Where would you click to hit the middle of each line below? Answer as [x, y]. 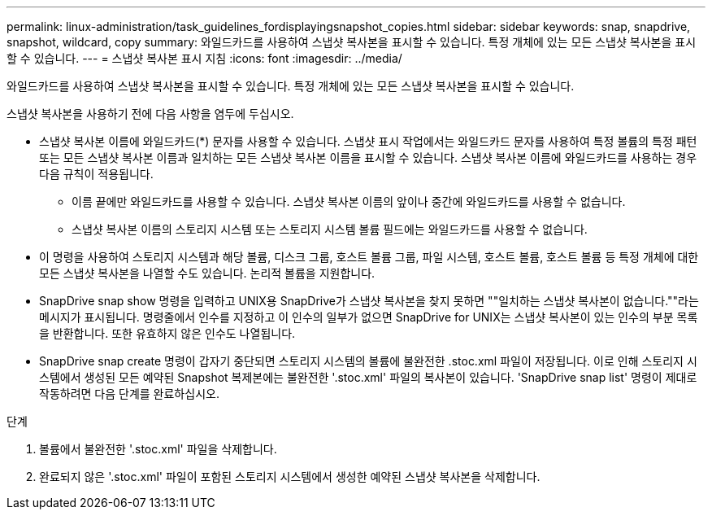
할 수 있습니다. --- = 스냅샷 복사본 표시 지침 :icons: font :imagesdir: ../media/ [204, 58]
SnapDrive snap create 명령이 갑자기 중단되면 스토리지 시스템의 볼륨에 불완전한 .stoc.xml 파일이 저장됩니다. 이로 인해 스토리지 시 [368, 361]
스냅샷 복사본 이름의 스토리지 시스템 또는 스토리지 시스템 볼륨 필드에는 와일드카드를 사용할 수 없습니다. [330, 229]
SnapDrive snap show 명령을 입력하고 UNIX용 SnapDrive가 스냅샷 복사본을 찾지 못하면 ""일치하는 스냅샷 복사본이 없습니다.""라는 [369, 301]
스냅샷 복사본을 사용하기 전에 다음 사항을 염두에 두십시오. [150, 114]
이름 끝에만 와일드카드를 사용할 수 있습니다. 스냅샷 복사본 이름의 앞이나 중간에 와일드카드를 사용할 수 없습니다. [349, 201]
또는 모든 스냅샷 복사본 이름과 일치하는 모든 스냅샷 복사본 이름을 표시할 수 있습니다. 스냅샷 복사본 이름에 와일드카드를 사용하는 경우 [368, 157]
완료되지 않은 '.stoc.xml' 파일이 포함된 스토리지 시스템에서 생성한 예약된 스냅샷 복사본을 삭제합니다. [290, 477]
